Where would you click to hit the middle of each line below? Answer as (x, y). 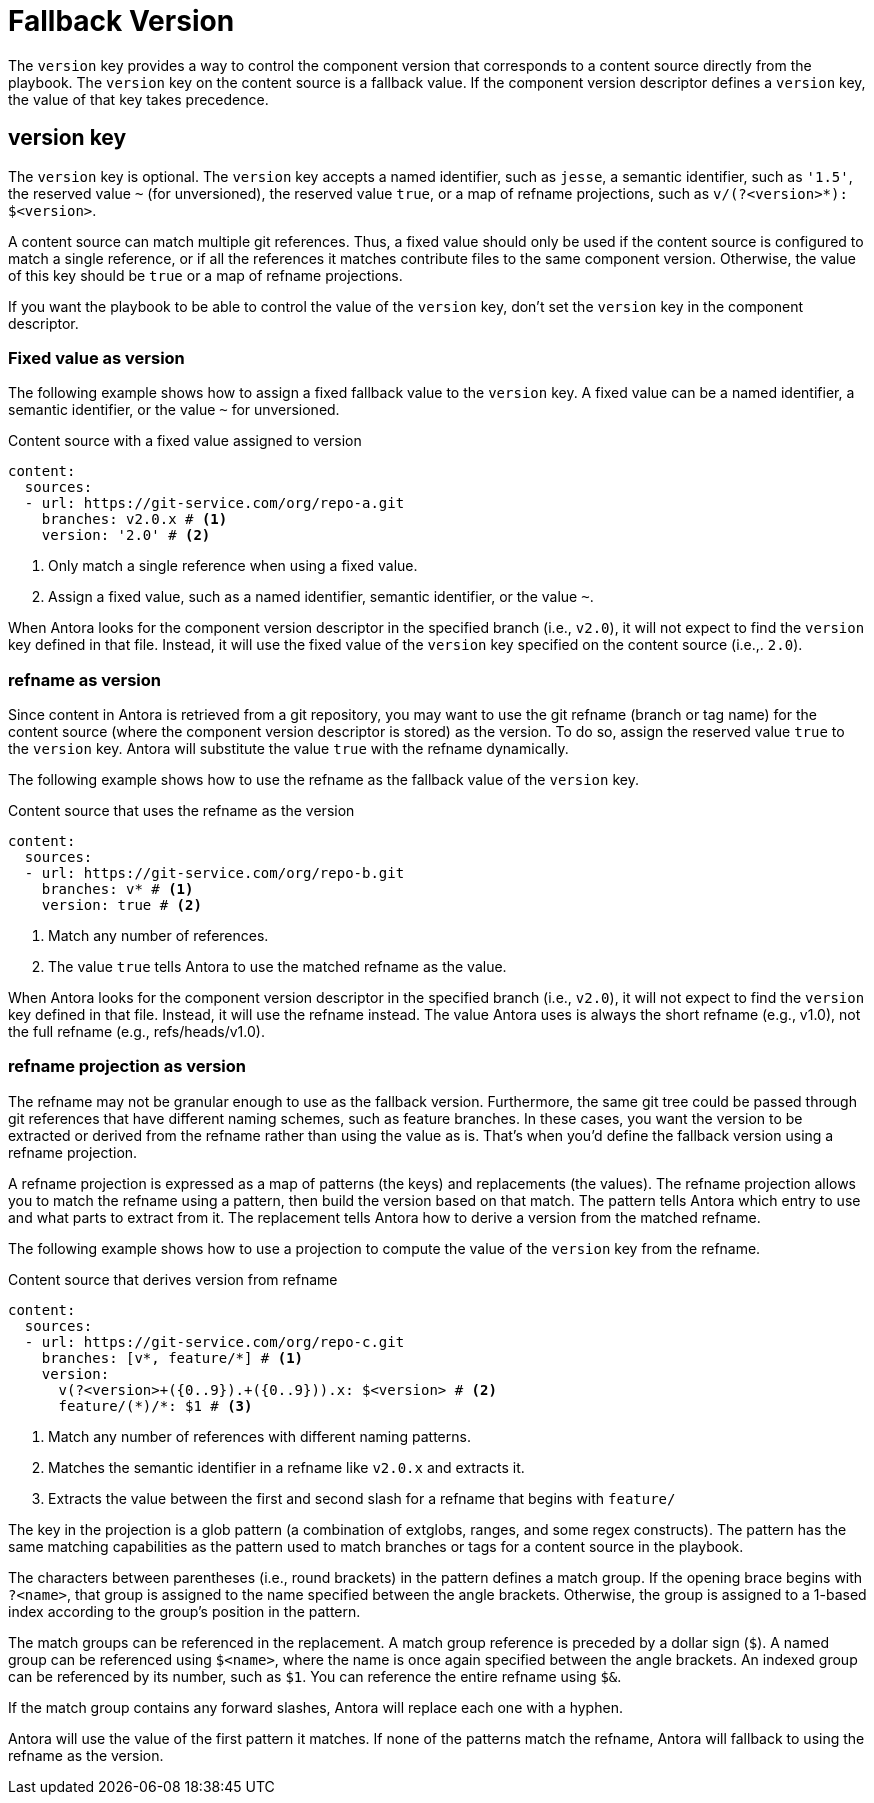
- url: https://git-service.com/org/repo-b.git (214, 873)
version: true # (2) (121, 905)
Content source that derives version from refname (173, 1279)
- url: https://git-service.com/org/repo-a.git (214, 503)
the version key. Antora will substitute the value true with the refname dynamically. (288, 749)
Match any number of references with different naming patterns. (259, 1436)
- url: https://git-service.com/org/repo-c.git (214, 1341)
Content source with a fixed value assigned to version (185, 441)
